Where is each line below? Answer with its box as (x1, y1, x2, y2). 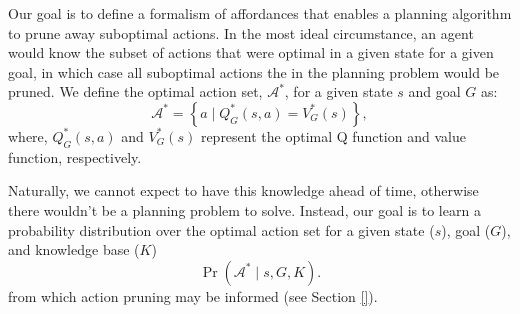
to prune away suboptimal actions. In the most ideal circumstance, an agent (8, 22, 474, 43)
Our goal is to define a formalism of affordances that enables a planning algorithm (8, 3, 512, 23)
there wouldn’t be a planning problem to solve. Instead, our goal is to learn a (8, 199, 481, 220)
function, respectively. (8, 146, 142, 167)
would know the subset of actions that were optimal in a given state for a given (8, 42, 494, 63)
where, (8, 125, 48, 146)
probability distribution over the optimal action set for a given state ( (8, 219, 435, 240)
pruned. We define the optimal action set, (8, 81, 263, 102)
